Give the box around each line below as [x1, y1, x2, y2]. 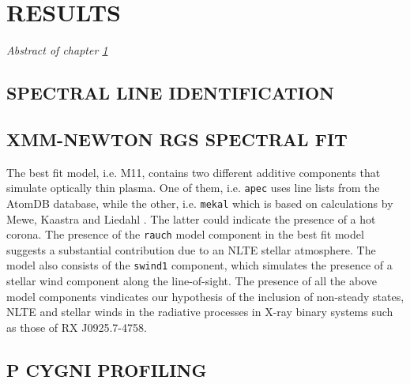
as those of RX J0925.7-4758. [6, 318, 147, 335]
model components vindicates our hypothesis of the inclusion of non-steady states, [6, 288, 404, 304]
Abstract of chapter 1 [6, 42, 108, 58]
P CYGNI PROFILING [6, 357, 207, 382]
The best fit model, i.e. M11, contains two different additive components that [6, 164, 381, 180]
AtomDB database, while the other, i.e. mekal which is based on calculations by [6, 194, 393, 211]
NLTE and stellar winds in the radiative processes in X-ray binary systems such [6, 303, 393, 320]
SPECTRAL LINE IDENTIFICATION [6, 81, 334, 105]
